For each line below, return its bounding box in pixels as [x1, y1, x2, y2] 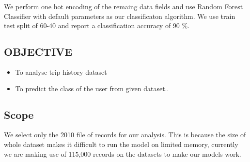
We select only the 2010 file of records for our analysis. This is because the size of [4, 130, 246, 140]
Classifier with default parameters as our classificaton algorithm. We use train [4, 11, 235, 21]
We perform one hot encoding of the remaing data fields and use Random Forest [4, 1, 243, 11]
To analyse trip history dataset [15, 66, 107, 77]
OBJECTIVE [4, 44, 73, 59]
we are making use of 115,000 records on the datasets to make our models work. [4, 148, 241, 159]
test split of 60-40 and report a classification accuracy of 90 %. [4, 20, 190, 31]
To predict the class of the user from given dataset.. [15, 83, 169, 93]
